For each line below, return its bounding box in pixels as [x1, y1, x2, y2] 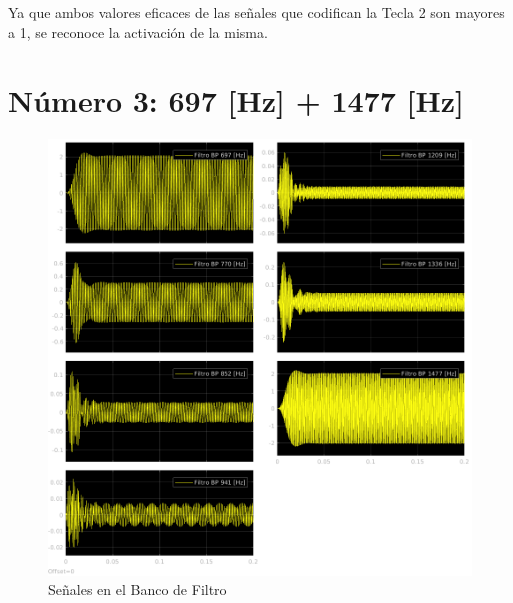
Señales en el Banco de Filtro [48, 579, 227, 600]
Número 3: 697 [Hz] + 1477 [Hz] [8, 80, 464, 121]
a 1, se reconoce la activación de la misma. [8, 21, 268, 42]
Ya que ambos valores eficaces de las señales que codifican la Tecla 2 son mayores [8, 2, 505, 22]
